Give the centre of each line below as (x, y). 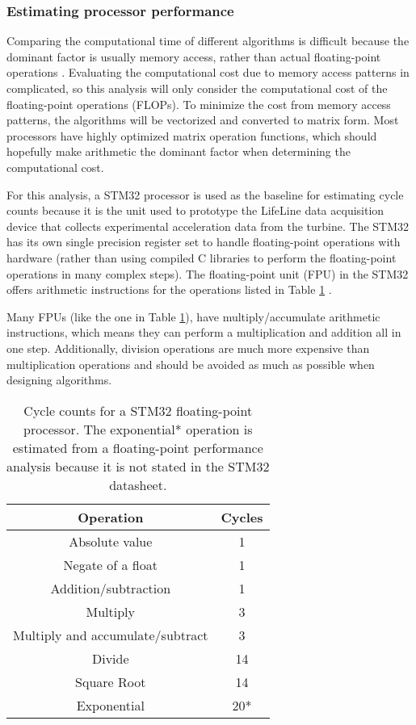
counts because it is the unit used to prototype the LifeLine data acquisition (195, 210)
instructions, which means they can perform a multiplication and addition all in (204, 332)
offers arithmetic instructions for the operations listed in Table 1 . (169, 289)
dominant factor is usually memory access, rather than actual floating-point (194, 56)
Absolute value (111, 541)
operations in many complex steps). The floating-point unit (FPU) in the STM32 (208, 273)
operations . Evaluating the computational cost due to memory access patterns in (208, 72)
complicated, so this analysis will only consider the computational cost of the (197, 88)
